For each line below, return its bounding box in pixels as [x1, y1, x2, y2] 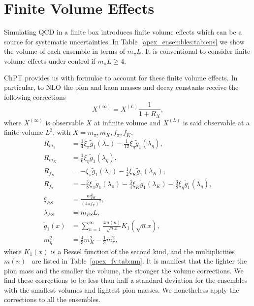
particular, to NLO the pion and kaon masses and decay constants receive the [4, 82, 239, 92]
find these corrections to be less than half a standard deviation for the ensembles [4, 275, 248, 285]
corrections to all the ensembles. [4, 294, 100, 305]
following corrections [4, 91, 66, 102]
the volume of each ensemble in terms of [4, 46, 125, 56]
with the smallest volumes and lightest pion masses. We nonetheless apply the [4, 284, 239, 295]
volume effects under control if [4, 55, 95, 66]
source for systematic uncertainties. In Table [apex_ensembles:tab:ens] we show [4, 36, 245, 46]
